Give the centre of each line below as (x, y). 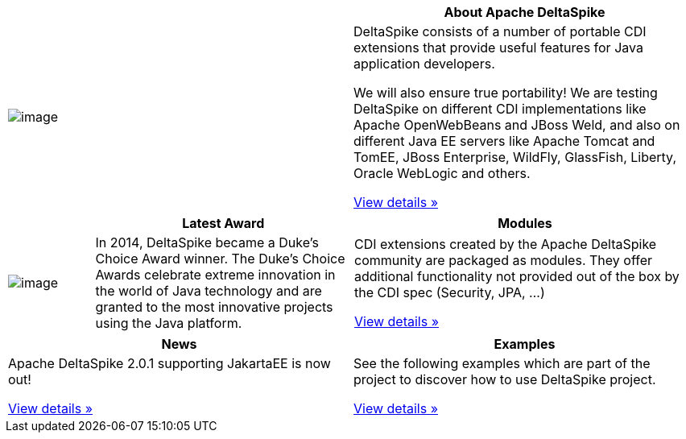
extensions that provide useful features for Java (498, 48)
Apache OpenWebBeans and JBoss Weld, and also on (517, 125)
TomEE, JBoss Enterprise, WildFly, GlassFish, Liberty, (515, 157)
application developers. (424, 64)
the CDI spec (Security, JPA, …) (450, 292)
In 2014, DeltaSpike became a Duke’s (207, 242)
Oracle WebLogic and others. (442, 173)
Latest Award (223, 223)
